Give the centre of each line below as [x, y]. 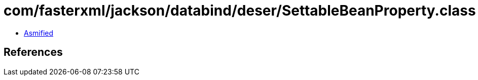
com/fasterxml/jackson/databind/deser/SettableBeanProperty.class [240, 11]
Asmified [39, 33]
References [33, 52]
